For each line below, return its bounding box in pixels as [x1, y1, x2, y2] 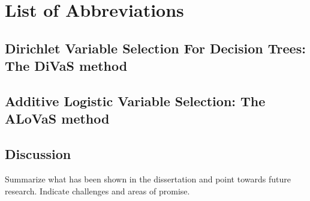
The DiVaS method [5, 56, 128, 75]
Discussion [5, 145, 71, 163]
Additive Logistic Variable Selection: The [5, 91, 266, 110]
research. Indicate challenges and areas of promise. [5, 184, 190, 197]
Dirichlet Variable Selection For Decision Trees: [5, 38, 306, 57]
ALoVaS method [5, 109, 110, 128]
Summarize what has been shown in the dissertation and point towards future [5, 172, 291, 185]
